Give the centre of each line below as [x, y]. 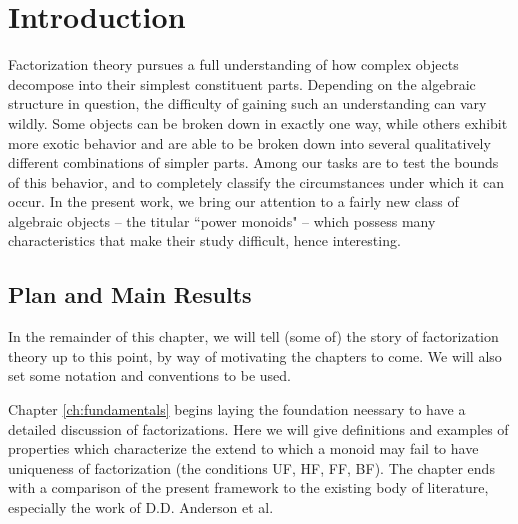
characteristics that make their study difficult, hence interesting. [204, 240]
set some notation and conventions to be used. [150, 375]
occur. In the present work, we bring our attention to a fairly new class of [233, 201]
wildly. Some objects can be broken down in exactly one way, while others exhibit [258, 122]
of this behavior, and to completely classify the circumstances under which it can [256, 181]
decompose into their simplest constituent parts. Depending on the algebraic [242, 83]
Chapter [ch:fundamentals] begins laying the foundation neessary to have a [237, 409]
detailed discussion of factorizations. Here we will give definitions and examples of [258, 428]
